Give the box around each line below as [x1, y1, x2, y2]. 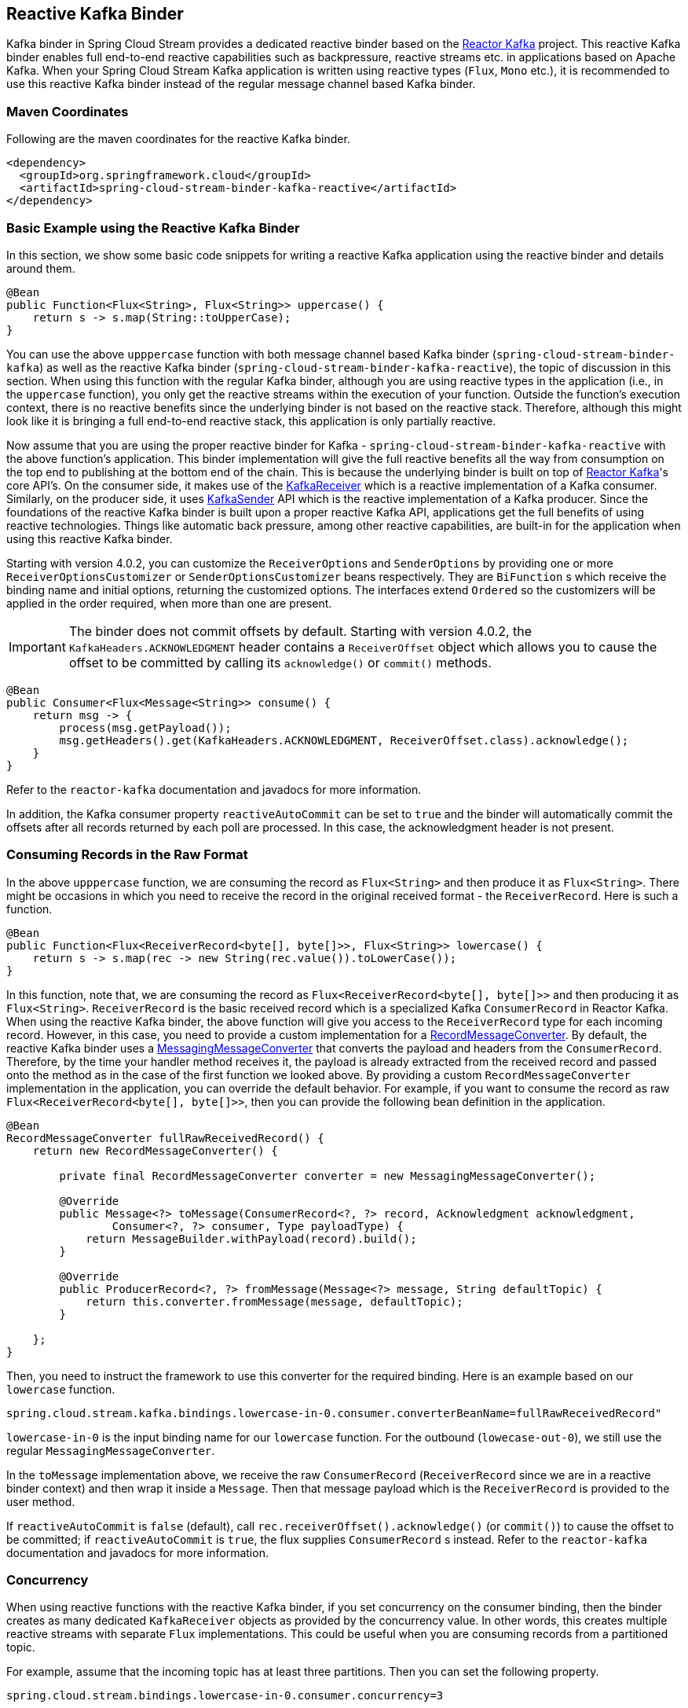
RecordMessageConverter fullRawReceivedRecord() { [6, 1131, 324, 1144]
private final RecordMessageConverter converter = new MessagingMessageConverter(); [59, 1169, 596, 1182]
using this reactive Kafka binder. [6, 531, 173, 545]
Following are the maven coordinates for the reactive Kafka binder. [6, 132, 350, 146]
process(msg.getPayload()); [59, 721, 232, 734]
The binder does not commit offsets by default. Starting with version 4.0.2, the [68, 623, 532, 639]
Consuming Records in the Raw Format [6, 847, 248, 863]
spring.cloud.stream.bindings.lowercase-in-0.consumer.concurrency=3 [6, 1689, 444, 1702]
